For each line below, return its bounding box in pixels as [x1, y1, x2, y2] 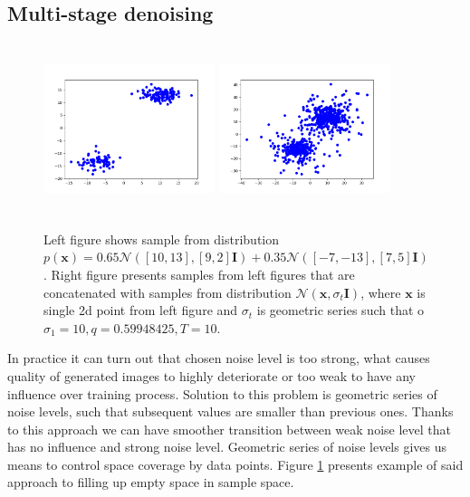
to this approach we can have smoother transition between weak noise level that [7, 419, 451, 438]
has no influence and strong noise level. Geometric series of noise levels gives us [7, 437, 446, 456]
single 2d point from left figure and [43, 301, 238, 320]
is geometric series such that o [256, 301, 425, 320]
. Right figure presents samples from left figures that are [43, 264, 355, 283]
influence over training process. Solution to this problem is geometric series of [7, 384, 437, 403]
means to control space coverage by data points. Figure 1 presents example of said [7, 454, 464, 473]
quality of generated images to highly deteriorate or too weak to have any [7, 366, 416, 385]
